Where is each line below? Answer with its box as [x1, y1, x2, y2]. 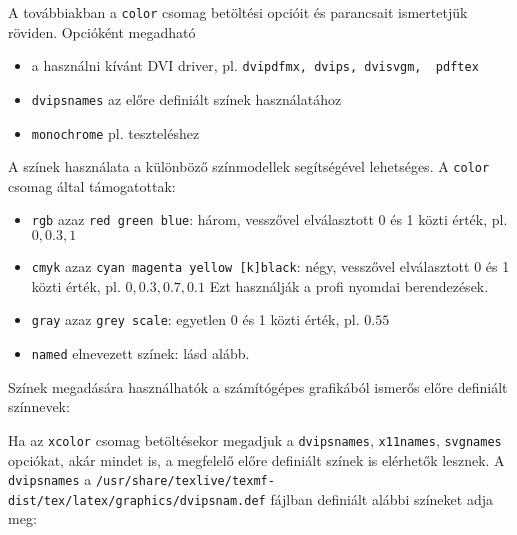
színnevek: [8, 396, 70, 417]
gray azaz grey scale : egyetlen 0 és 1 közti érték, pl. [31, 309, 360, 330]
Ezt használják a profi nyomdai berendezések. [209, 275, 489, 296]
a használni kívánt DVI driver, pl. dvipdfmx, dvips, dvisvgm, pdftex [31, 55, 479, 76]
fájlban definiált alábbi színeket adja [270, 488, 493, 509]
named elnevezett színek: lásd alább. [31, 343, 250, 364]
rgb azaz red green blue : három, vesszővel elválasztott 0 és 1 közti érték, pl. [31, 209, 508, 230]
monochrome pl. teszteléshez [31, 122, 200, 143]
